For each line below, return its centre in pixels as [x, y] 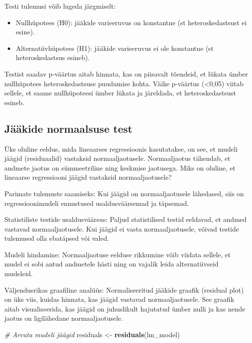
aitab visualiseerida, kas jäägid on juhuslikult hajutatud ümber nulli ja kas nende [125, 308]
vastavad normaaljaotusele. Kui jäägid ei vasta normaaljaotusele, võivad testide [122, 228]
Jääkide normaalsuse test [68, 128]
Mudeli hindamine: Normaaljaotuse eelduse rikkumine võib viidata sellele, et [118, 254]
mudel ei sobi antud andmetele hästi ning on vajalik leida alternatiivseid [111, 264]
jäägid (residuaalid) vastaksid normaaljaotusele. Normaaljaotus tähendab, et [118, 158]
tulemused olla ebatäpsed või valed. [57, 238]
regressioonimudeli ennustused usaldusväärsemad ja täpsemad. [97, 203]
